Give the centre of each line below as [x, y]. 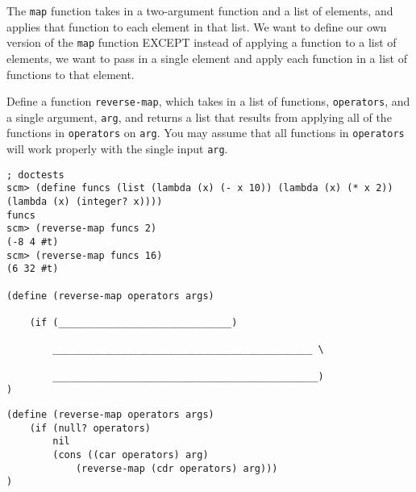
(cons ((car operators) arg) [131, 454]
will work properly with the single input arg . [117, 149]
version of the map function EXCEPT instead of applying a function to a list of [202, 42]
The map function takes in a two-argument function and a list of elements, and [200, 10]
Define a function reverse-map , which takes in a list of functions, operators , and [208, 101]
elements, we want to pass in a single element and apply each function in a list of [207, 58]
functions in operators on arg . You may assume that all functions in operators [206, 133]
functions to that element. [71, 74]
